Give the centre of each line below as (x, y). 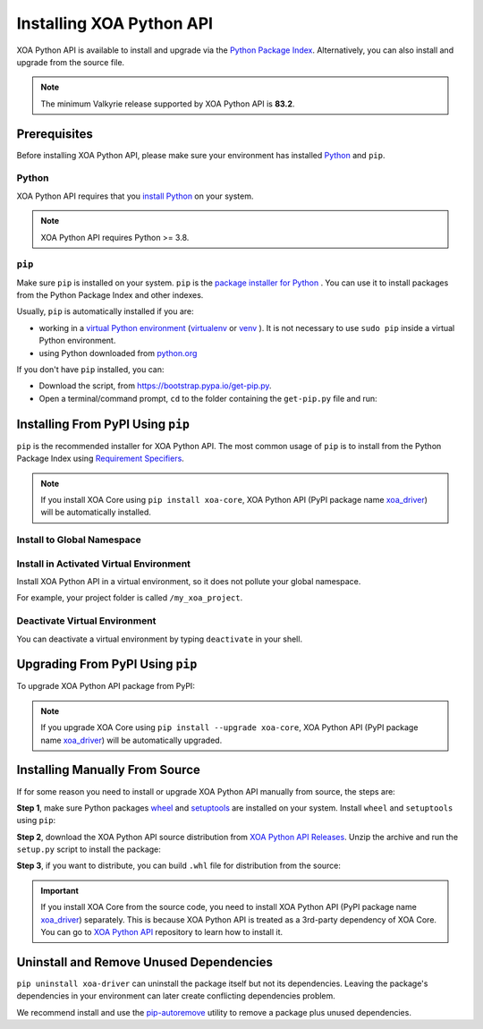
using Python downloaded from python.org (118, 353)
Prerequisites (55, 134)
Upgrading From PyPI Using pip (107, 664)
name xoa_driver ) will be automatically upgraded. (131, 740)
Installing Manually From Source (108, 770)
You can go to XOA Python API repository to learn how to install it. (162, 932)
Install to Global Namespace (79, 540)
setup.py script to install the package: (89, 849)
